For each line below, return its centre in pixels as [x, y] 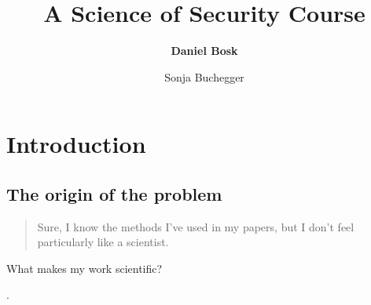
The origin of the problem [114, 193]
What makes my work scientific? [84, 268]
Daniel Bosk [204, 51]
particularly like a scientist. [103, 242]
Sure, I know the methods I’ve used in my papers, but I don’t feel [196, 226]
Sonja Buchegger [204, 76]
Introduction [76, 144]
